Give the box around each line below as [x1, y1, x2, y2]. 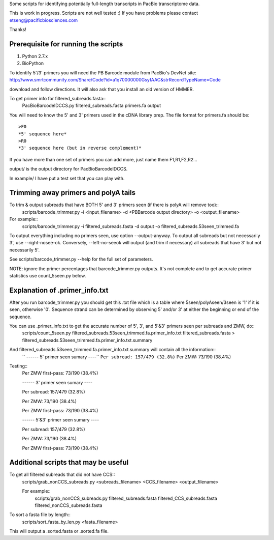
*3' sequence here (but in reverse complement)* [18, 145, 142, 151]
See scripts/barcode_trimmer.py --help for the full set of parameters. [9, 256, 153, 262]
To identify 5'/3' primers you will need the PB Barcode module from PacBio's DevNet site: [9, 69, 196, 76]
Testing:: [9, 363, 28, 369]
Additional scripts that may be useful [9, 458, 129, 467]
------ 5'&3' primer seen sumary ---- [22, 417, 99, 423]
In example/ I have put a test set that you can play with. [9, 175, 125, 181]
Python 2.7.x [22, 53, 48, 60]
